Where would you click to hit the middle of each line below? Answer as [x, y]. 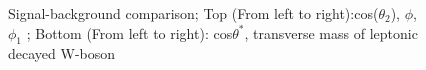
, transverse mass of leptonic [331, 32]
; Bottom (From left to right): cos [129, 32]
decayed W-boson [62, 53]
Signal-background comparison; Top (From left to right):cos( [193, 13]
